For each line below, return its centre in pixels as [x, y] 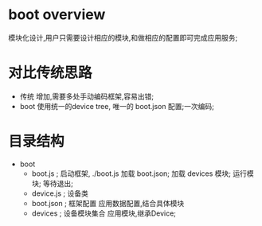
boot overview [57, 15]
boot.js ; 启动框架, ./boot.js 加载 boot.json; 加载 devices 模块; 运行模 [143, 173]
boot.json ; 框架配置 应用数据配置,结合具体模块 [108, 203]
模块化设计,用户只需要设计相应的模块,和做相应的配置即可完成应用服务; [123, 37]
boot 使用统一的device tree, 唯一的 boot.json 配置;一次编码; [117, 106]
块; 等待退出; [52, 183]
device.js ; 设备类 [60, 193]
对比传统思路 [51, 73]
